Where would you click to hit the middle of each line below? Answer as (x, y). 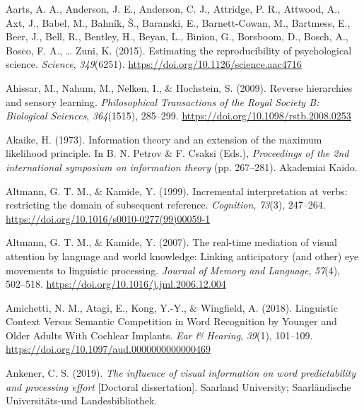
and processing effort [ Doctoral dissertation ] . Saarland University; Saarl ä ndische (178, 386)
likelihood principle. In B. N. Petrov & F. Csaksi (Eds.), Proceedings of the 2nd (177, 153)
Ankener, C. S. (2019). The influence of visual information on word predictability (181, 373)
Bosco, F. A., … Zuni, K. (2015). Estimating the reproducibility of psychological (179, 50)
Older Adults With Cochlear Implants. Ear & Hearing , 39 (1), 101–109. (159, 335)
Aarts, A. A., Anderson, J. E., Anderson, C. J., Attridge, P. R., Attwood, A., (173, 8)
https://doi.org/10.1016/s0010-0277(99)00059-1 (108, 218)
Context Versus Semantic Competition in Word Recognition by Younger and (171, 321)
